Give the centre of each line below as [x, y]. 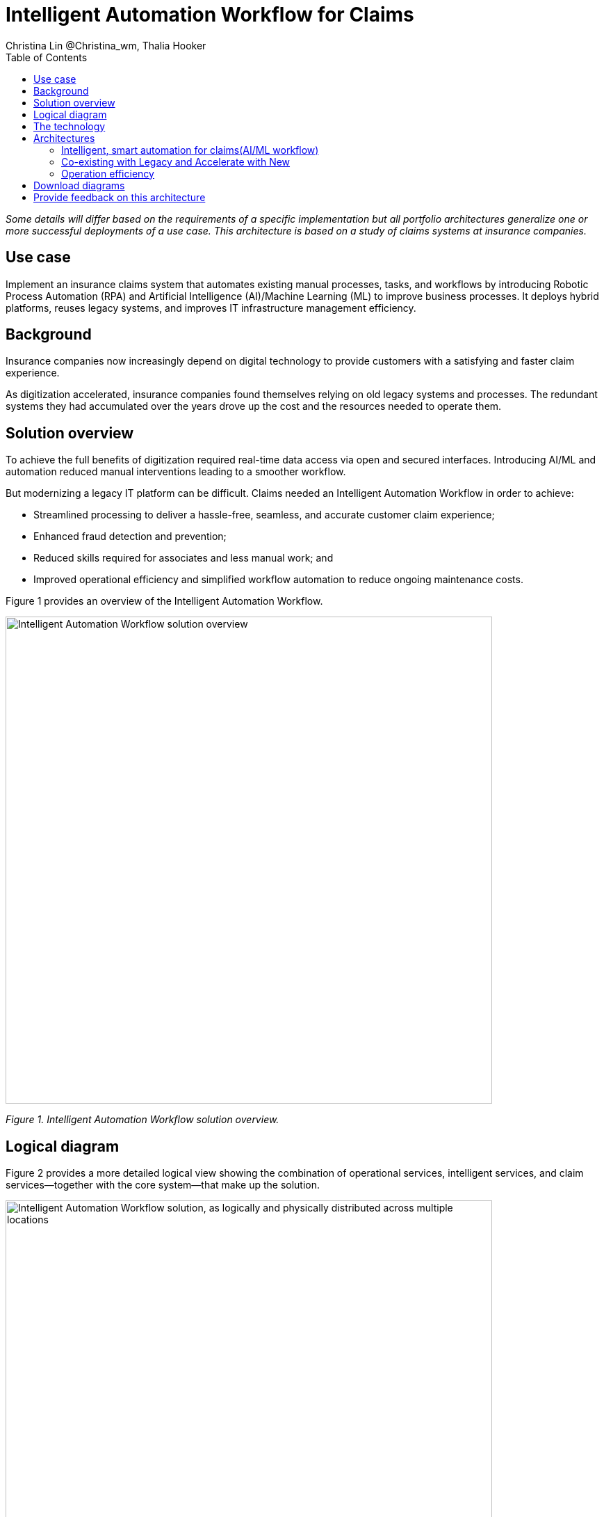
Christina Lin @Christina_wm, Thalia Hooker [106, 45]
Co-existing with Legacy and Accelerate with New [176, 161]
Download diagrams [79, 185]
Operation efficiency [108, 173]
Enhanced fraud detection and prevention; [130, 537]
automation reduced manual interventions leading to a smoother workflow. [176, 472]
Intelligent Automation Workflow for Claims [210, 15]
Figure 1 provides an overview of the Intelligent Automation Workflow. [164, 601]
